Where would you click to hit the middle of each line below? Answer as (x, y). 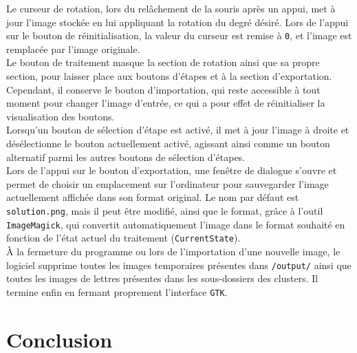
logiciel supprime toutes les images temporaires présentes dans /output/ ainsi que (179, 265)
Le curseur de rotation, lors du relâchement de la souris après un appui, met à (171, 8)
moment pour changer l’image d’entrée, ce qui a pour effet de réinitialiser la (166, 103)
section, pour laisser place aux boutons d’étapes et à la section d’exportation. (169, 76)
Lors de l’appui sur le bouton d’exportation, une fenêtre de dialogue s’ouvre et (172, 170)
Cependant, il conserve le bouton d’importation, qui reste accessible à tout (163, 89)
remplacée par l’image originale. (73, 49)
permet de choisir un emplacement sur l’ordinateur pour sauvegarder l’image (167, 183)
